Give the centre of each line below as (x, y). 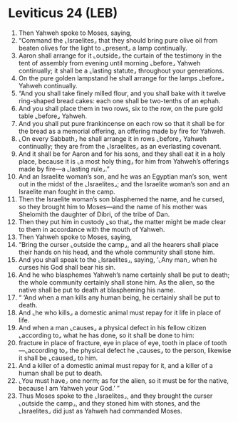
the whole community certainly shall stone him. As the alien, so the (117, 282)
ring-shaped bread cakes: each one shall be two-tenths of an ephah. (119, 100)
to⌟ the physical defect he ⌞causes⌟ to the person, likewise (145, 350)
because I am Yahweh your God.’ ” (69, 388)
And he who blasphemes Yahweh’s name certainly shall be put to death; (124, 275)
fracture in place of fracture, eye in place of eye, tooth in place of (114, 342)
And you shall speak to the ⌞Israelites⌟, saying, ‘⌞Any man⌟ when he (118, 259)
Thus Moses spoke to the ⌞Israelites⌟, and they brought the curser (115, 396)
